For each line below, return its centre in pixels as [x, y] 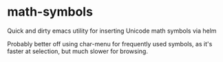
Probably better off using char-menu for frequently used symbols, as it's [110, 44]
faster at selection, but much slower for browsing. [77, 51]
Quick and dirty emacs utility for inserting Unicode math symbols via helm [112, 31]
